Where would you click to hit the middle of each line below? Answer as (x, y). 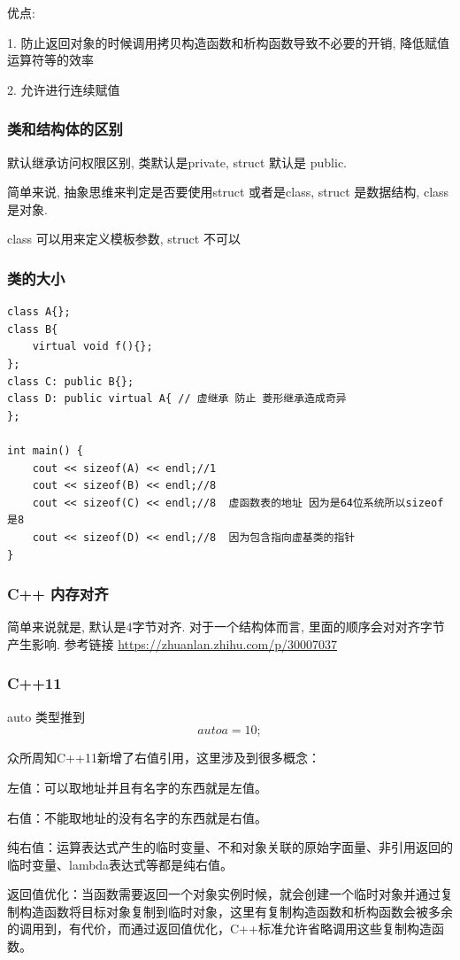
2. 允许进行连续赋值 (64, 89)
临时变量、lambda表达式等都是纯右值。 (120, 864)
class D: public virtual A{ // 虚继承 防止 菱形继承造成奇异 (177, 399)
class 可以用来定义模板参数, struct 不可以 (124, 239)
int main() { (45, 450)
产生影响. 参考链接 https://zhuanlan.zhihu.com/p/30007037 (172, 643)
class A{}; (39, 312)
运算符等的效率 (50, 60)
